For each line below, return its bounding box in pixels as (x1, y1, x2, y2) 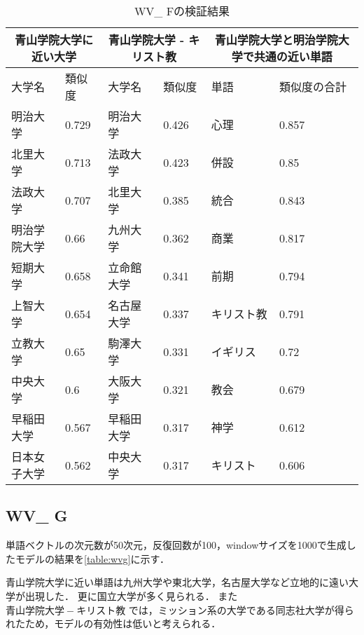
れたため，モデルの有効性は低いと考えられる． (6, 616, 221, 631)
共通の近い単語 (253, 48, 332, 64)
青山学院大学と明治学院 (214, 32, 338, 48)
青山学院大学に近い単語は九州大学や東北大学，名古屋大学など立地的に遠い (6, 575, 349, 589)
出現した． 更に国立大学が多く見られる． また (24, 588, 238, 603)
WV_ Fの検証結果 (134, 3, 230, 19)
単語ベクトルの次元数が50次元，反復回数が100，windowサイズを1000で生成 (6, 538, 346, 552)
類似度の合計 (279, 78, 346, 95)
